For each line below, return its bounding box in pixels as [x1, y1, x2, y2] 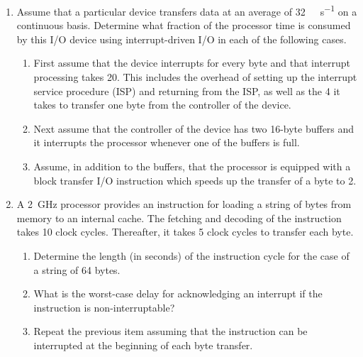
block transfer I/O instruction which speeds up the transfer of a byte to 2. [33, 172, 357, 187]
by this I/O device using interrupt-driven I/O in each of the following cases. [16, 31, 347, 46]
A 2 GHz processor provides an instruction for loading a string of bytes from [16, 197, 352, 212]
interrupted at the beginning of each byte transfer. [33, 337, 253, 352]
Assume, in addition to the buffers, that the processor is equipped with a [33, 159, 351, 173]
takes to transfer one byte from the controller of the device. [33, 97, 291, 112]
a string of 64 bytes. [33, 262, 121, 277]
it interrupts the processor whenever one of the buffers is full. [33, 135, 300, 150]
